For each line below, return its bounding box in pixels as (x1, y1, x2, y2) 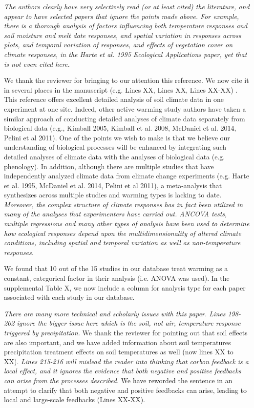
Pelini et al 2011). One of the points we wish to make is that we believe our (4, 132, 230, 142)
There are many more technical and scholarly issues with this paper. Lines (4, 308, 226, 318)
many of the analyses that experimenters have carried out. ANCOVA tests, (4, 209, 227, 219)
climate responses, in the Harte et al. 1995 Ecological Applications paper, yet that (4, 49, 247, 59)
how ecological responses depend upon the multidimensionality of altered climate (4, 228, 241, 238)
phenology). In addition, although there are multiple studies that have (4, 161, 214, 171)
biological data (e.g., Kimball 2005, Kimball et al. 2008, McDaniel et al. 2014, (4, 123, 236, 133)
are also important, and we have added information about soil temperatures (4, 337, 231, 347)
